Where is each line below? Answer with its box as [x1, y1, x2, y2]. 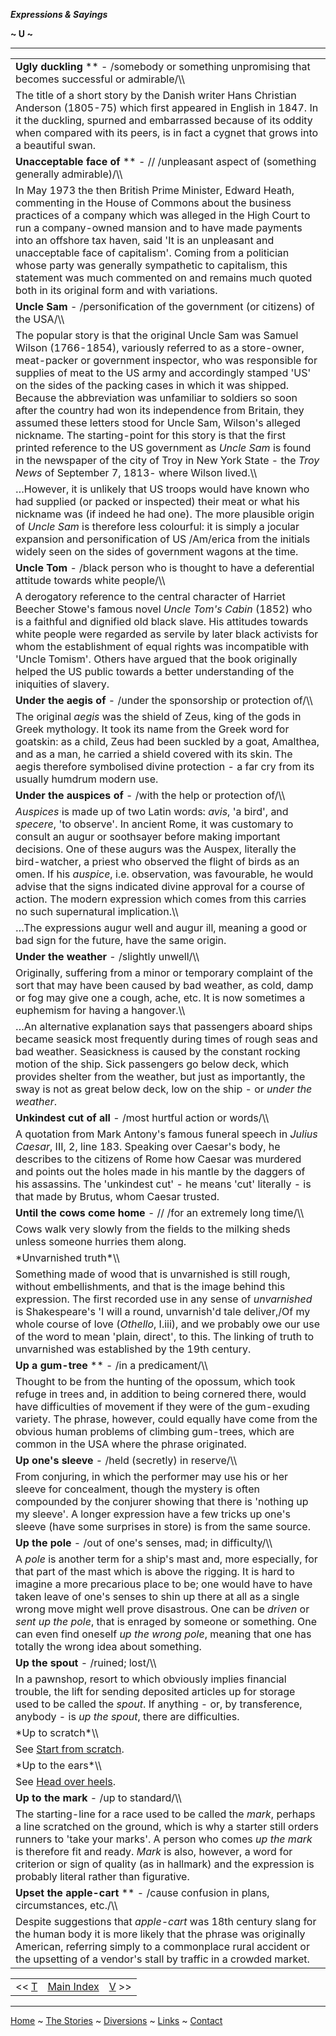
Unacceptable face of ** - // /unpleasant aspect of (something [15, 155, 317, 168]
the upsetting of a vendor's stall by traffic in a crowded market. [15, 1952, 310, 1966]
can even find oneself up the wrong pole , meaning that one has [15, 1627, 312, 1641]
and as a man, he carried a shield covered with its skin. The [15, 747, 293, 761]
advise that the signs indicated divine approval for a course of [15, 880, 306, 893]
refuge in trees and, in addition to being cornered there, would [15, 1387, 307, 1401]
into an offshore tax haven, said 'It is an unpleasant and [15, 234, 275, 247]
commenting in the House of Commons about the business [15, 196, 292, 209]
